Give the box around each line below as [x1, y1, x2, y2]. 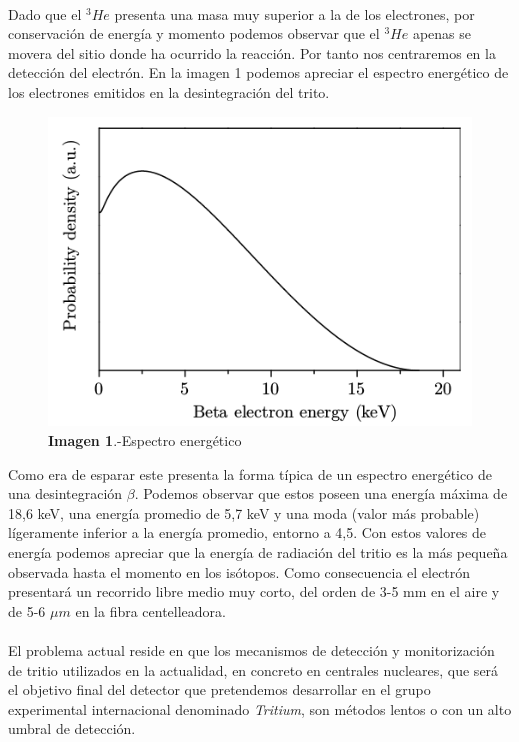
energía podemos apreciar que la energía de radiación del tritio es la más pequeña [8, 541, 508, 562]
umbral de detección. [8, 718, 136, 739]
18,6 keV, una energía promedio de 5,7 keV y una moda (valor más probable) [8, 502, 480, 523]
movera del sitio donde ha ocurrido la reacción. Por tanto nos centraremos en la [8, 42, 496, 63]
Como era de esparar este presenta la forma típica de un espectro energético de [8, 463, 492, 484]
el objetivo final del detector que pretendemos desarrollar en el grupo [8, 679, 431, 700]
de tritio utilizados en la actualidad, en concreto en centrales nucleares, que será [8, 659, 499, 680]
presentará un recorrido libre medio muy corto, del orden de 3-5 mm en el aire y [8, 581, 500, 602]
